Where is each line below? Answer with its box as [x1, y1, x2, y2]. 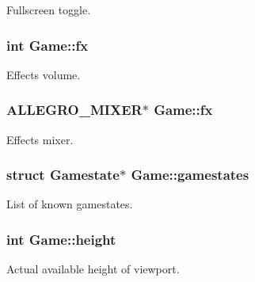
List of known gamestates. [6, 196, 133, 212]
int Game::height [6, 229, 116, 249]
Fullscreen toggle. [6, 2, 91, 17]
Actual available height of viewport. [6, 261, 180, 277]
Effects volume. [6, 66, 81, 82]
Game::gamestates [131, 165, 249, 185]
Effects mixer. [6, 131, 74, 147]
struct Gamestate [6, 165, 120, 185]
